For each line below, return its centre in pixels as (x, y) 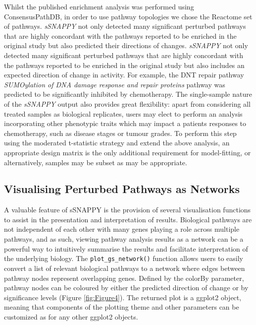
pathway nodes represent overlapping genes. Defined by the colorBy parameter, (124, 278)
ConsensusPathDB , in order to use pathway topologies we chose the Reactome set (128, 16)
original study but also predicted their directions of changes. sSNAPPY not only (126, 45)
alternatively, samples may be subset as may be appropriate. (96, 162)
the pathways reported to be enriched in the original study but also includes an (124, 65)
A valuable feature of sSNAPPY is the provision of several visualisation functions (128, 210)
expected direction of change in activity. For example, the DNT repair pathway (124, 75)
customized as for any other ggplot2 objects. (71, 316)
